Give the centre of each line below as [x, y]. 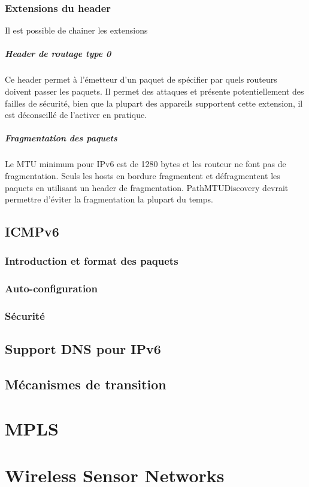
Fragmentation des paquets [61, 138]
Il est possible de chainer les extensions [76, 30]
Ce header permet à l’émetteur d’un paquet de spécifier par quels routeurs [141, 79]
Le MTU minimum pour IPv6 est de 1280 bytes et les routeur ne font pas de [146, 164]
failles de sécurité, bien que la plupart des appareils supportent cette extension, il [154, 103]
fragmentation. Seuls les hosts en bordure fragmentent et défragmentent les [143, 175]
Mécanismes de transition [86, 384]
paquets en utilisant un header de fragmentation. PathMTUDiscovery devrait [147, 187]
